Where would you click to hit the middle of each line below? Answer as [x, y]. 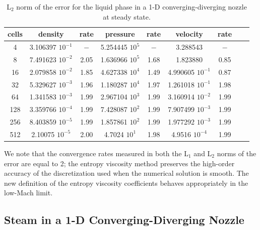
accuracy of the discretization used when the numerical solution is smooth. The [126, 173]
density [51, 34]
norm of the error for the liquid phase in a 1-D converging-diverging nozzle [132, 7]
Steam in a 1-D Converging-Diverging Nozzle [124, 220]
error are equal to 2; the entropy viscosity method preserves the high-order [119, 163]
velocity [189, 34]
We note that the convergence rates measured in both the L [96, 153]
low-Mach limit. [28, 193]
